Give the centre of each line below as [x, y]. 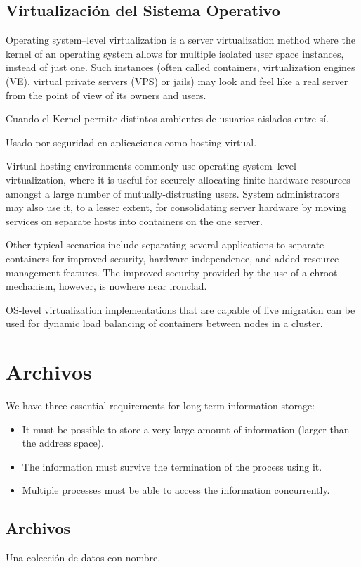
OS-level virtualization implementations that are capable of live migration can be [180, 309]
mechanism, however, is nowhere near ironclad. [106, 286]
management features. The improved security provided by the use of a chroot [172, 272]
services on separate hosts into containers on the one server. [134, 221]
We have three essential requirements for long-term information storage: [160, 406]
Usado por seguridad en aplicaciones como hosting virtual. [131, 142]
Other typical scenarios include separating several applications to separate [165, 244]
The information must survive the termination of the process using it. [172, 466]
